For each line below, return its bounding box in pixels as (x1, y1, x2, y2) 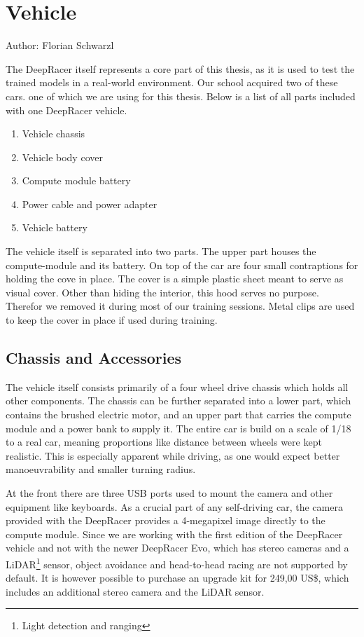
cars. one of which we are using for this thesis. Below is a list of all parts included (6, 88, 356, 103)
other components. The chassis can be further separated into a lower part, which (6, 393, 351, 408)
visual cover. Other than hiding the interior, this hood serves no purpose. (6, 285, 319, 299)
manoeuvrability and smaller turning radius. (6, 462, 196, 477)
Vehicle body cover (22, 149, 103, 164)
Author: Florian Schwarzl (6, 38, 114, 53)
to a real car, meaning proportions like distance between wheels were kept (6, 434, 322, 449)
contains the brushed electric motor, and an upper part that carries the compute (6, 407, 351, 422)
